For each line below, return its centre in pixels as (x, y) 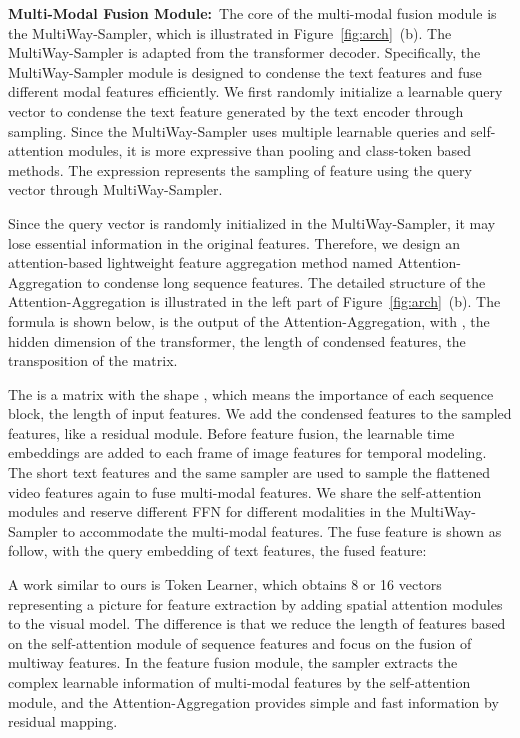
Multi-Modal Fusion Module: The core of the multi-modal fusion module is (252, 13)
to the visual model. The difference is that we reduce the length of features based (257, 623)
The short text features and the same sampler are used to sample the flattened (249, 472)
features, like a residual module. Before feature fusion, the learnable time (231, 432)
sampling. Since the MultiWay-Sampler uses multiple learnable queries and (237, 130)
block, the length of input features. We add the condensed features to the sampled (260, 413)
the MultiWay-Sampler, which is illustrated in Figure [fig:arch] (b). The (230, 32)
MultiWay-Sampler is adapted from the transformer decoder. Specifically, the (244, 52)
